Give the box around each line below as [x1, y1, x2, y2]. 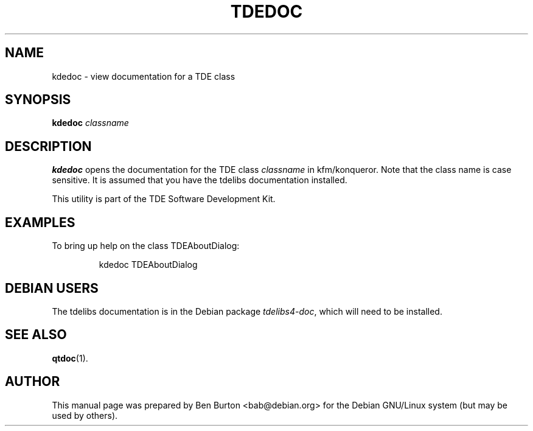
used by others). [52, 410, 118, 421]
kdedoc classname [52, 117, 129, 128]
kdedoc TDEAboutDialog [99, 259, 198, 270]
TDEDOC [230, 1, 303, 22]
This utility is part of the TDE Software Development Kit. [52, 194, 276, 205]
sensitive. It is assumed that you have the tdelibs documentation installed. [52, 175, 347, 186]
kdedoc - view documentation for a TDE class [52, 71, 235, 82]
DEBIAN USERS [5, 280, 99, 296]
